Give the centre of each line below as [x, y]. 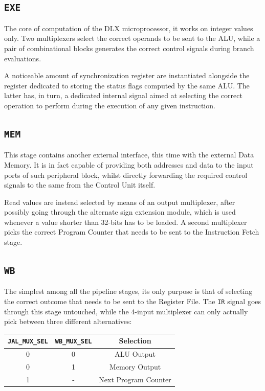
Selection [135, 341]
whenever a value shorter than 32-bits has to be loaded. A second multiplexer [126, 222]
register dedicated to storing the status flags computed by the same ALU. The [127, 85]
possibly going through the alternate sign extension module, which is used [120, 212]
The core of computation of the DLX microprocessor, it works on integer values [129, 28]
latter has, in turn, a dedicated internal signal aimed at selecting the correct [123, 95]
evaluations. [23, 58]
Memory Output [135, 367]
